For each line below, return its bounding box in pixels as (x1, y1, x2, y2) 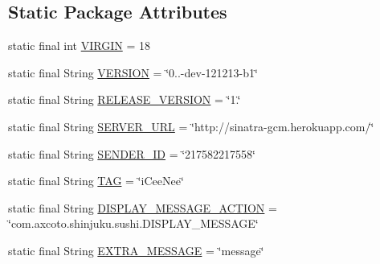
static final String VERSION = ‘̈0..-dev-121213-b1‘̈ (8, 64, 258, 80)
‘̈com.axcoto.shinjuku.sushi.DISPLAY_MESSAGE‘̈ (8, 215, 259, 232)
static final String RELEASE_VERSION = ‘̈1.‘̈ (8, 91, 241, 108)
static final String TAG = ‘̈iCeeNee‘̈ (8, 172, 184, 189)
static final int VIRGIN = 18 (8, 37, 150, 54)
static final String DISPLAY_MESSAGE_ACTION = (8, 199, 277, 216)
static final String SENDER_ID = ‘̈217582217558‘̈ (8, 145, 255, 162)
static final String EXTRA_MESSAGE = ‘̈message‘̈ (8, 241, 264, 258)
